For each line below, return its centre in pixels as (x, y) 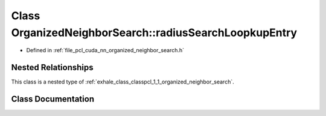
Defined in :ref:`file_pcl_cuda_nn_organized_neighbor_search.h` (105, 50)
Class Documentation (53, 99)
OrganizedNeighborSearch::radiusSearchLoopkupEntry (154, 32)
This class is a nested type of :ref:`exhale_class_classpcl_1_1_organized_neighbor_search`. (123, 82)
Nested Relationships (52, 68)
